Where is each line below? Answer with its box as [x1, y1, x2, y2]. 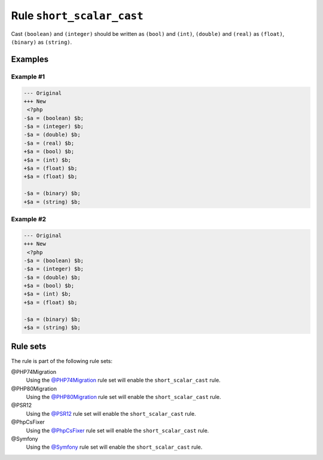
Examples [11, 54, 49, 64]
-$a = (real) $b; [23, 139, 75, 147]
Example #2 [11, 215, 47, 223]
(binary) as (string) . [11, 38, 72, 45]
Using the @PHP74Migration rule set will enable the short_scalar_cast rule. [26, 377, 221, 384]
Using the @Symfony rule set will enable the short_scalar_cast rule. [26, 443, 203, 451]
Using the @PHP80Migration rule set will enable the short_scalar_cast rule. [26, 394, 221, 401]
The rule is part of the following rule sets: [11, 357, 113, 364]
